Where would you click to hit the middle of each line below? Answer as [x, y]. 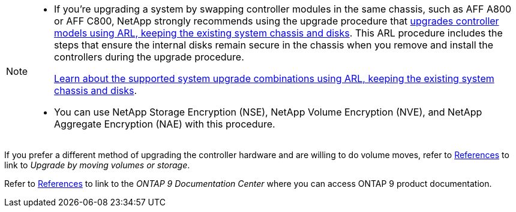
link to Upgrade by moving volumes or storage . [97, 165]
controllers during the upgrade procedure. [149, 57]
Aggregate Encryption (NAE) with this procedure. [165, 124]
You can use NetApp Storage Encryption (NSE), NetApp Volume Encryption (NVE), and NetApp [268, 112]
